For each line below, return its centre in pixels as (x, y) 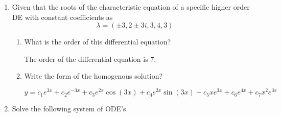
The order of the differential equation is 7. (90, 58)
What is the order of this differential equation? (98, 42)
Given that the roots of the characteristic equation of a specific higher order (131, 7)
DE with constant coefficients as (62, 17)
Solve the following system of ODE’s (69, 109)
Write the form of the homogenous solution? (93, 76)
